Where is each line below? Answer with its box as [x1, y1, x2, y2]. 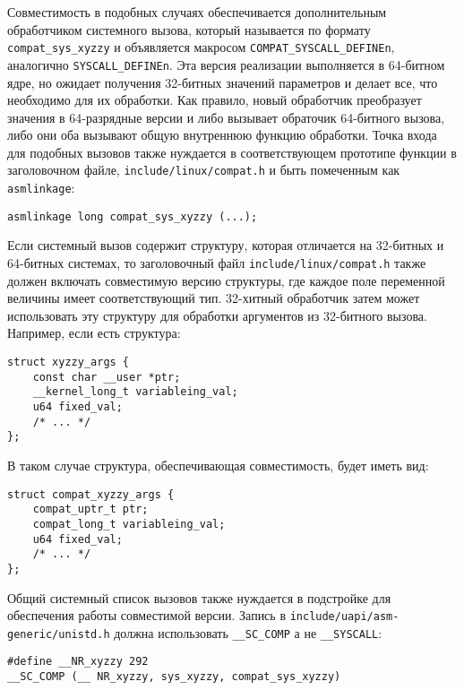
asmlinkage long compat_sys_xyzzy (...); [7, 210, 258, 223]
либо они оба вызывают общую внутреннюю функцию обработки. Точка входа [7, 125, 437, 144]
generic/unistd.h [7, 627, 110, 641]
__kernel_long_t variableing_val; [32, 385, 238, 399]
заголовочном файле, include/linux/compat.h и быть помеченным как [7, 160, 400, 179]
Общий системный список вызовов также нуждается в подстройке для [7, 588, 391, 607]
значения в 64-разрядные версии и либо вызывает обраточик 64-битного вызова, [7, 108, 445, 126]
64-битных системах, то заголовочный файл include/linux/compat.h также [7, 254, 426, 272]
